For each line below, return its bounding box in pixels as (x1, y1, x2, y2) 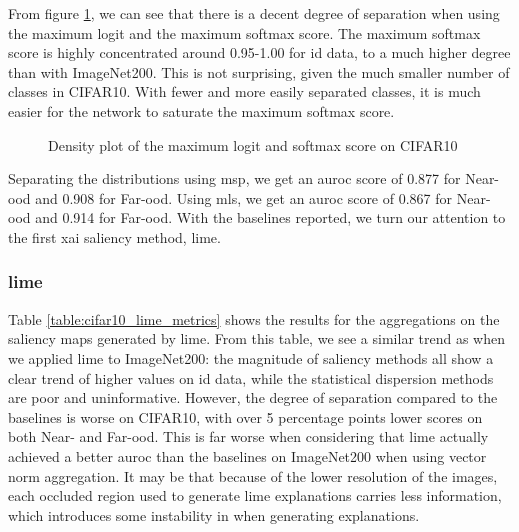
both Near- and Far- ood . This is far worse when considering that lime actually (8, 426, 489, 447)
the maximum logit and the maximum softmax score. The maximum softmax (8, 22, 481, 43)
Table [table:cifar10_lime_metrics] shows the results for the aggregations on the (8, 308, 500, 329)
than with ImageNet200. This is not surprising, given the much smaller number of (8, 61, 510, 82)
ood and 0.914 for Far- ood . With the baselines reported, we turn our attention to (8, 207, 506, 228)
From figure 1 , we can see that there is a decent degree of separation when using (8, 3, 500, 23)
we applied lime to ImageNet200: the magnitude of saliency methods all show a (8, 347, 494, 368)
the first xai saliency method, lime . (8, 226, 221, 247)
